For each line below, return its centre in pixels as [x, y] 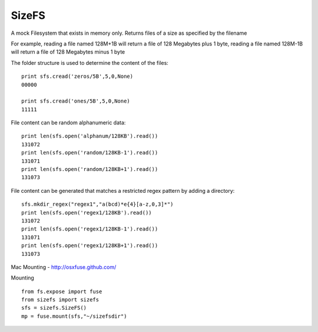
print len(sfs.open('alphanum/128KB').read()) [90, 136]
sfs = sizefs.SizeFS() [54, 308]
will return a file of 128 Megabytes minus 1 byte [68, 52]
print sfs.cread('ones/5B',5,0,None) [76, 101]
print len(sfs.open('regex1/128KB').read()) [87, 213]
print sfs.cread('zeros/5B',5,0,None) [77, 76]
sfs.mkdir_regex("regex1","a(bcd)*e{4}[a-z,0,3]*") [97, 204]
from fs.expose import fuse [62, 291]
